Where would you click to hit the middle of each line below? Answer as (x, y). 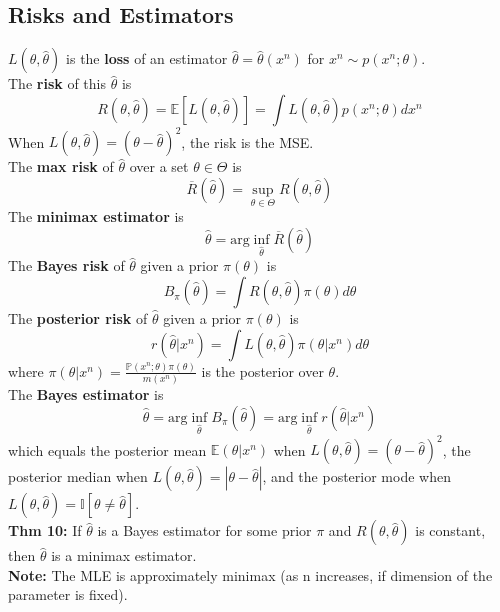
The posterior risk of (78, 318)
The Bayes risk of (66, 265)
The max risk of (61, 166)
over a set (159, 166)
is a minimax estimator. (124, 555)
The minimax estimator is (96, 216)
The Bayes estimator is (86, 394)
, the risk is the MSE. (247, 141)
